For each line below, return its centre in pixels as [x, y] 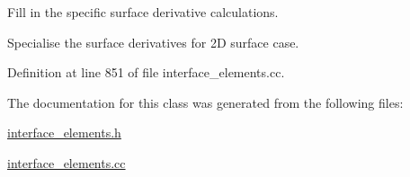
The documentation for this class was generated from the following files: [205, 102]
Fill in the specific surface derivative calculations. [143, 12]
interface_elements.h [64, 133]
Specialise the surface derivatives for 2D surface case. [153, 42]
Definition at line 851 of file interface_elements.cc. [146, 72]
